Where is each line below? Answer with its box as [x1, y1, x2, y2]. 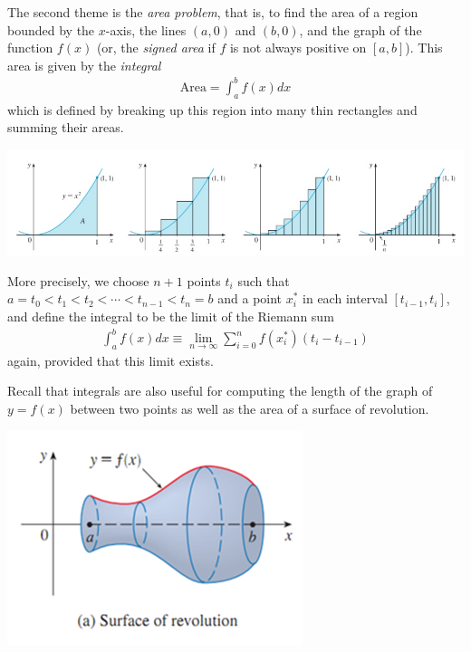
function [7, 38, 53, 57]
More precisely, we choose [7, 271, 149, 290]
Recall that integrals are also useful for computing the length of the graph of [7, 381, 433, 400]
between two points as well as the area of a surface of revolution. [70, 399, 429, 418]
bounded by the [7, 20, 95, 39]
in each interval [303, 289, 388, 308]
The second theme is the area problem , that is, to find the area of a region [7, 3, 418, 21]
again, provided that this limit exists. [7, 350, 214, 369]
